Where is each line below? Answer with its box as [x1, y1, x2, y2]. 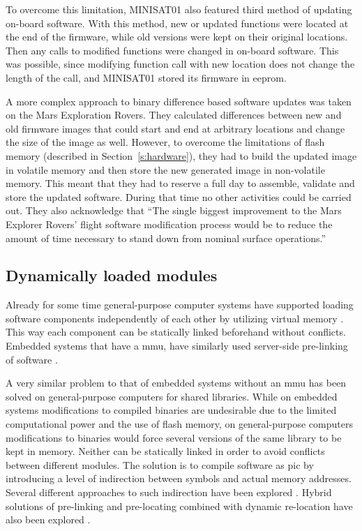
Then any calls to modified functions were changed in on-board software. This [6, 43, 339, 57]
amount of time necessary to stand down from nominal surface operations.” [6, 230, 326, 245]
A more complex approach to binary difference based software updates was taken [6, 94, 352, 108]
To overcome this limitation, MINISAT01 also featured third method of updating [6, 2, 352, 16]
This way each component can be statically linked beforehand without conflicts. [6, 324, 346, 339]
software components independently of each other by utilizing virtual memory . [6, 311, 344, 325]
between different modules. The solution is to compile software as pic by [6, 457, 314, 472]
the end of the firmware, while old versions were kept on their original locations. [6, 29, 348, 44]
